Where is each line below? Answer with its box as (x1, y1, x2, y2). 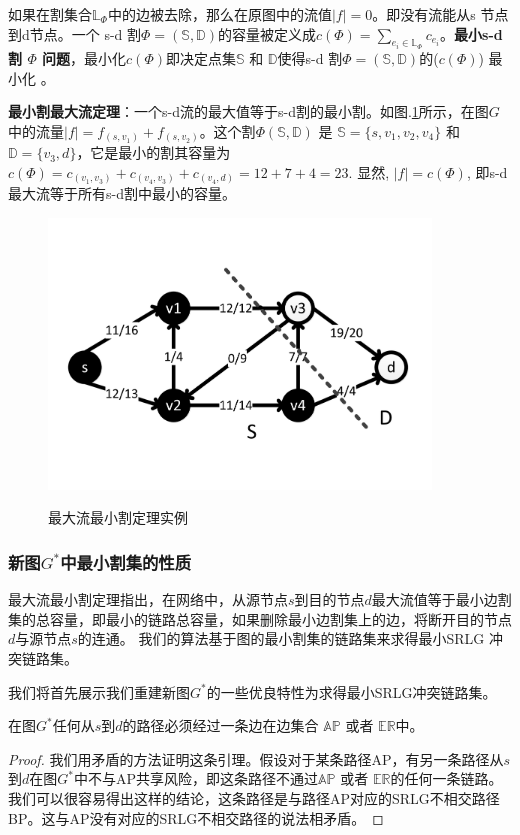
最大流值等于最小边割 (371, 589, 512, 610)
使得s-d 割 (277, 48, 343, 69)
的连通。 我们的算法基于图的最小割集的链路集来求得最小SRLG (77, 628, 485, 649)
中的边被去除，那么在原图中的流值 (107, 4, 332, 24)
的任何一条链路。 (390, 768, 503, 789)
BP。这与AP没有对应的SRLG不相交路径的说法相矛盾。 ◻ (8, 807, 384, 828)
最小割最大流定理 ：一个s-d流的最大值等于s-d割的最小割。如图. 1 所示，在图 (8, 101, 489, 122)
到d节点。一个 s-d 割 (8, 23, 142, 44)
